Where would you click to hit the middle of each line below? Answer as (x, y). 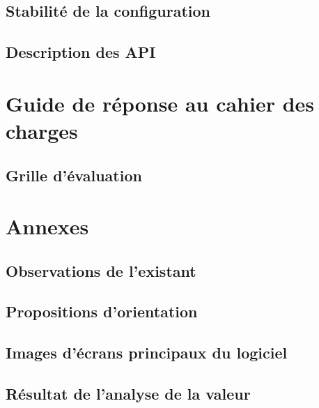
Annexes (47, 226)
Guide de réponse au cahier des (160, 103)
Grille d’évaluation (74, 175)
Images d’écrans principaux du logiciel (147, 353)
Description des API (81, 52)
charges (42, 130)
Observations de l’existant (101, 270)
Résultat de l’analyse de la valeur (128, 394)
